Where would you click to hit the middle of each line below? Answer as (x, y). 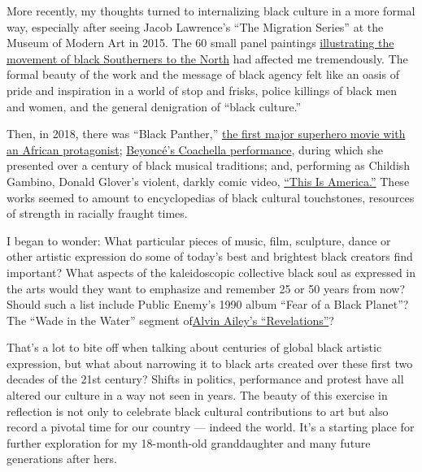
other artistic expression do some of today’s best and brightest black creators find (210, 256)
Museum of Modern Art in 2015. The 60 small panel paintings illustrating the (200, 43)
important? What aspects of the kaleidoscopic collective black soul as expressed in (211, 272)
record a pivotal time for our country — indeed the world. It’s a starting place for (211, 427)
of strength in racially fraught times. (97, 213)
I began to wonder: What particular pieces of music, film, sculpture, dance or (199, 240)
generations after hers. (62, 459)
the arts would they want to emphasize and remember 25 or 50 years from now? (206, 288)
